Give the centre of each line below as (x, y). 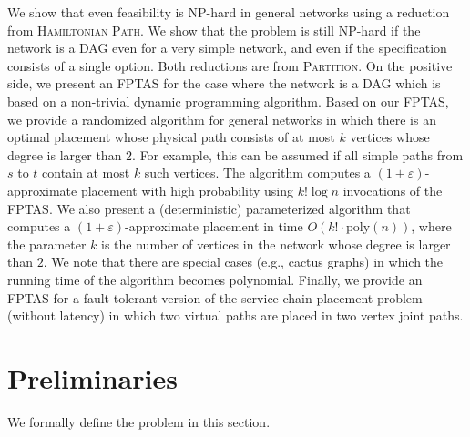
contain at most (86, 173)
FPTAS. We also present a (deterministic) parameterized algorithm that (209, 208)
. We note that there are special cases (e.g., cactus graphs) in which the (243, 262)
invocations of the (393, 190)
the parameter (47, 244)
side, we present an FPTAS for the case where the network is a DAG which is (224, 83)
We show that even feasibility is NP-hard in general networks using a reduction (229, 12)
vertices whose (390, 137)
